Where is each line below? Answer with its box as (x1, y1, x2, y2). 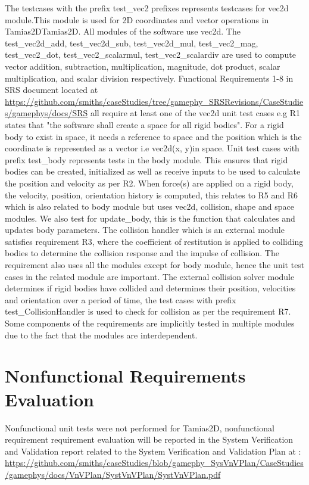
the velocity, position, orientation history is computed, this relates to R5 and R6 (5, 188, 298, 201)
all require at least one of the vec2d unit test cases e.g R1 (90, 107, 300, 119)
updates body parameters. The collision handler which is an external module (5, 223, 285, 236)
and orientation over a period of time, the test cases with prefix (5, 293, 236, 306)
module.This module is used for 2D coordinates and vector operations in (5, 13, 269, 26)
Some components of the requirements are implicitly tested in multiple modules (5, 317, 295, 329)
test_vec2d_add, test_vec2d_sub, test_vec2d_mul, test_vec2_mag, (5, 36, 258, 49)
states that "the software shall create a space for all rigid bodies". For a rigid (5, 118, 284, 130)
